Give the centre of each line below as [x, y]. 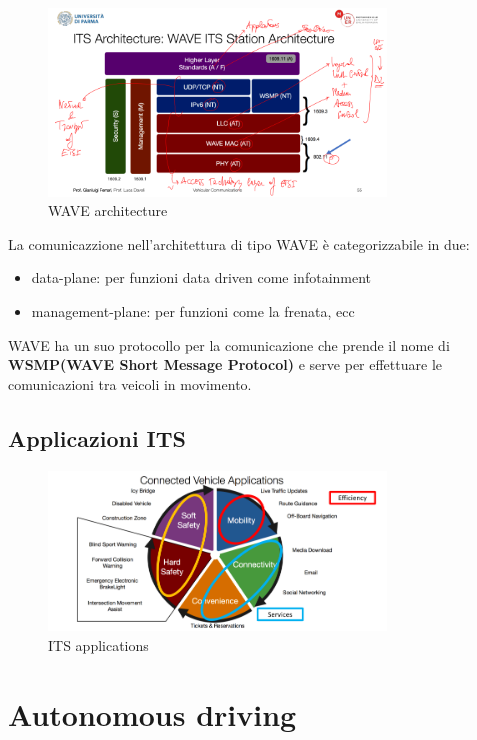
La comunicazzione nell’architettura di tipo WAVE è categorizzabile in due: [239, 243]
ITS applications [98, 644]
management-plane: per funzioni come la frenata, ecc [193, 311]
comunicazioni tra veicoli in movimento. [130, 383]
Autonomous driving [152, 713]
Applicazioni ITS [97, 437]
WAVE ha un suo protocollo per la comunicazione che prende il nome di [229, 344]
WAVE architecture [108, 210]
